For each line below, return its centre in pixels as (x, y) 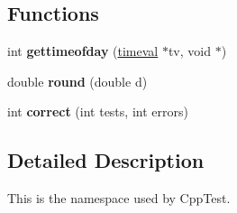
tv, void (189, 51)
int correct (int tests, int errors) (98, 111)
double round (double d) (77, 81)
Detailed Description (106, 160)
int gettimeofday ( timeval (83, 51)
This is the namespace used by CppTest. (119, 198)
